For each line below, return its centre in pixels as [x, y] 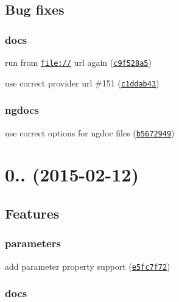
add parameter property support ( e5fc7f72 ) [88, 266]
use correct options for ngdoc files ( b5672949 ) [90, 132]
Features [32, 213]
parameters [33, 243]
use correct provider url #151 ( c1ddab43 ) [82, 83]
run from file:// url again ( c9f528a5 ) [78, 62]
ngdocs [22, 110]
